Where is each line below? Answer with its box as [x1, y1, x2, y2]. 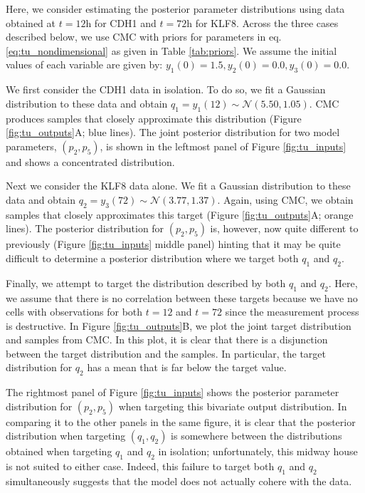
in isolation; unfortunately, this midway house [158, 444, 358, 459]
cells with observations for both [6, 304, 143, 319]
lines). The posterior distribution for [6, 221, 164, 236]
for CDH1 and [94, 15, 157, 30]
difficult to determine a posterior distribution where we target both [6, 250, 299, 265]
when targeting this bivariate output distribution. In [118, 398, 347, 413]
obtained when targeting [6, 444, 112, 459]
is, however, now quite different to [210, 221, 359, 236]
